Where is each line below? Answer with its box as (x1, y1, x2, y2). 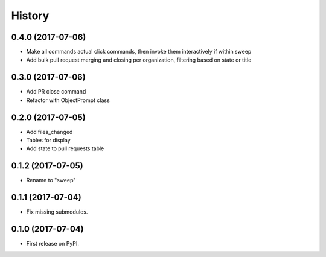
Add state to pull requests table (26, 145, 104, 152)
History (11, 9, 50, 22)
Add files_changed (26, 128, 73, 135)
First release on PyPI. (26, 240, 80, 247)
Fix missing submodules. (26, 208, 88, 215)
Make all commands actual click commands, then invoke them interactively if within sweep (26, 48, 252, 56)
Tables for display (26, 136, 71, 144)
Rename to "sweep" (26, 177, 76, 184)
